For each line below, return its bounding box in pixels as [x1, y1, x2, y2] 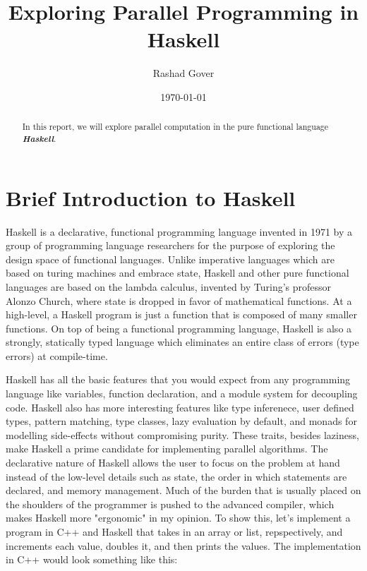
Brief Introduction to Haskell [6, 183, 296, 212]
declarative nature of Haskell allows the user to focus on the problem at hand [6, 455, 340, 470]
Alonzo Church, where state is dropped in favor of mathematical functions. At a [6, 293, 352, 308]
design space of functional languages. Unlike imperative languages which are [6, 251, 335, 266]
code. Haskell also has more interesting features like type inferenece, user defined [6, 399, 354, 414]
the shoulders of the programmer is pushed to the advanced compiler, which [6, 496, 335, 511]
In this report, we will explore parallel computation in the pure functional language [22, 121, 329, 133]
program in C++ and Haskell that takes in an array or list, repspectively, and [6, 524, 343, 539]
